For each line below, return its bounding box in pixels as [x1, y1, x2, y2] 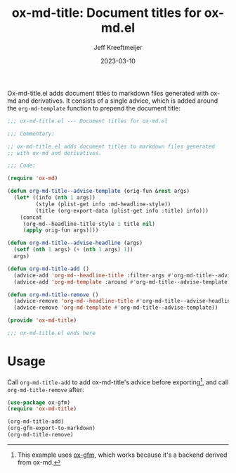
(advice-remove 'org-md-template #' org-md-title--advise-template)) [13, 304, 218, 311]
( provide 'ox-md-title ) [7, 317, 77, 324]
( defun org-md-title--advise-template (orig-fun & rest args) [7, 188, 190, 195]
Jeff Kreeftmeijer [93, 43, 143, 51]
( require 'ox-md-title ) [7, 405, 77, 412]
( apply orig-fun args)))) [22, 227, 99, 234]
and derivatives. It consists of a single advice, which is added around [18, 96, 218, 105]
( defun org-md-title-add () [7, 265, 90, 272]
